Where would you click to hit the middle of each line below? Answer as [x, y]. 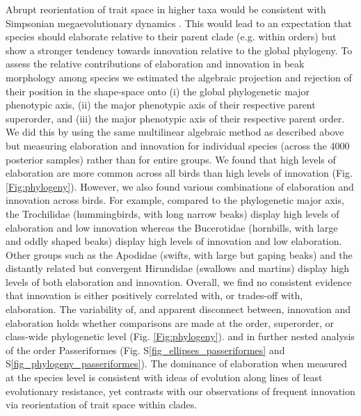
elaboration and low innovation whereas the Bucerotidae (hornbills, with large [172, 227]
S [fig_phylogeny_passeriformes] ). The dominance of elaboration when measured [176, 363]
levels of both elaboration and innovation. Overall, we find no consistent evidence [179, 281]
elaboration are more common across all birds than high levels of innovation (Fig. [179, 173]
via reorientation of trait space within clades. [102, 405]
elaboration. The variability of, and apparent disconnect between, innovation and [178, 309]
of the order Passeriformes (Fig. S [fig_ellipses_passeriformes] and [145, 350]
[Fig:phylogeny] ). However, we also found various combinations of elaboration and [180, 186]
